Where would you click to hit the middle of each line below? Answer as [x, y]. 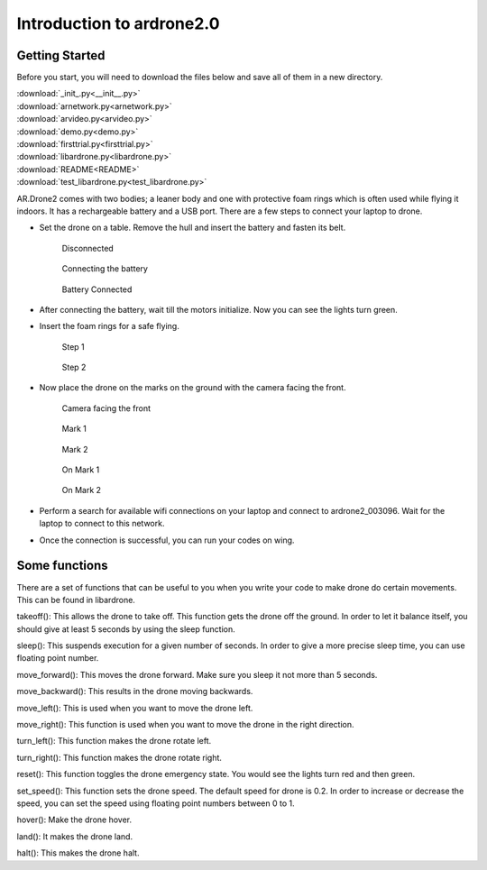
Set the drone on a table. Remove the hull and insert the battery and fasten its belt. [193, 228]
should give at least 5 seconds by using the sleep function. [126, 629]
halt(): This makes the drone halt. [78, 853]
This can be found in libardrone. [76, 600]
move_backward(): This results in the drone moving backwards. [135, 691]
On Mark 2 [82, 490]
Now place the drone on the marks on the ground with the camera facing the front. [193, 388]
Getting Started [61, 55]
